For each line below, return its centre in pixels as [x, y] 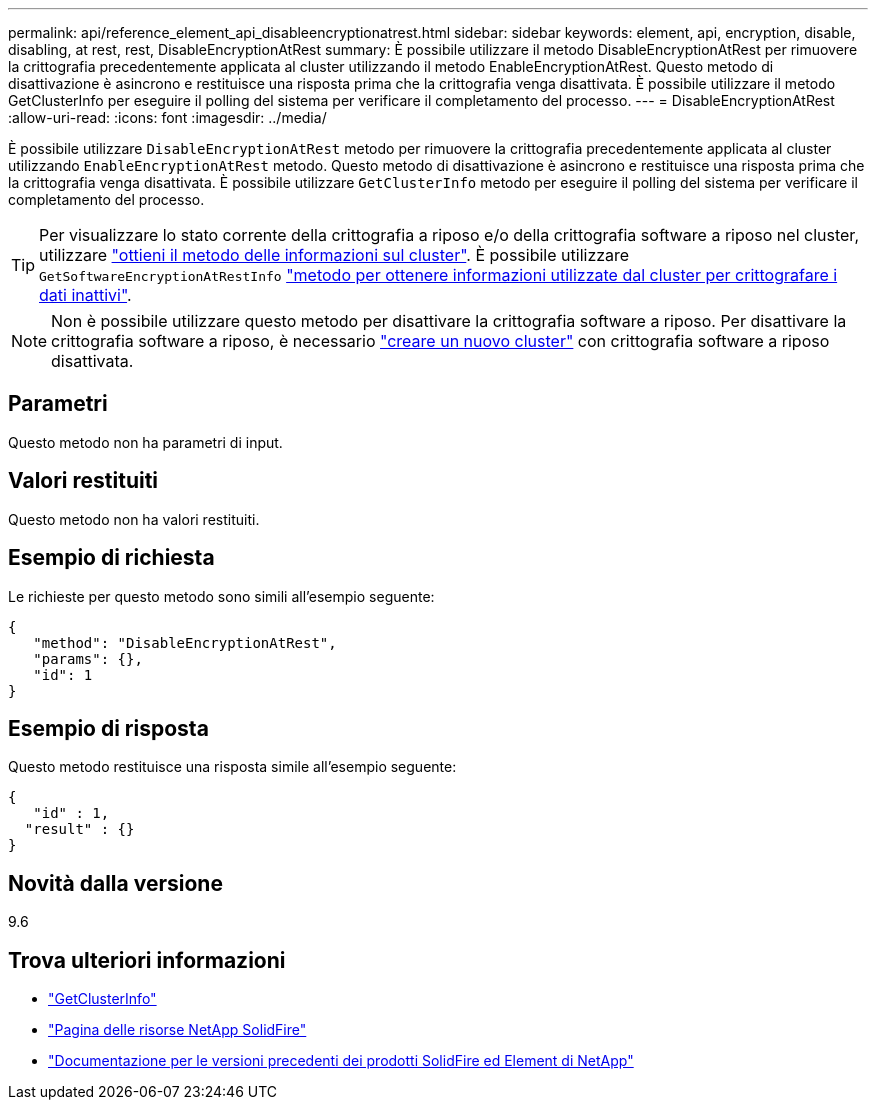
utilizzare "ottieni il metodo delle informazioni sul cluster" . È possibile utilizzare [334, 255]
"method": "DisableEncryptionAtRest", [185, 642]
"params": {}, [88, 658]
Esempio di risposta [108, 728]
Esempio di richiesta [111, 558]
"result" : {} [79, 829]
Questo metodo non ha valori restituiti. [134, 519]
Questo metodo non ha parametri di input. [145, 442]
